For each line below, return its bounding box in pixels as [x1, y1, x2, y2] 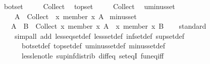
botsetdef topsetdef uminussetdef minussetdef [21, 40, 165, 51]
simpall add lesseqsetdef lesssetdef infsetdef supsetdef [14, 30, 184, 41]
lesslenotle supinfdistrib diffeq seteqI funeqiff [21, 50, 164, 60]
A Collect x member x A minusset [14, 11, 137, 21]
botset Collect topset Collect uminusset [4, 1, 175, 11]
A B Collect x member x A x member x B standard [11, 21, 206, 31]
